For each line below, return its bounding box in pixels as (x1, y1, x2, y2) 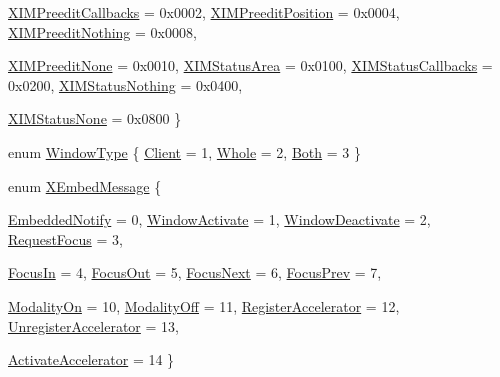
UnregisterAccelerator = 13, (8, 315, 179, 336)
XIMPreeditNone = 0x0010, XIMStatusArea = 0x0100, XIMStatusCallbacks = (8, 55, 493, 76)
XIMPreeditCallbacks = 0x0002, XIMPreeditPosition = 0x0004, (8, 2, 400, 22)
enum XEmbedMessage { (8, 175, 162, 196)
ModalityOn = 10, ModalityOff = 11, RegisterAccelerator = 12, (8, 295, 400, 316)
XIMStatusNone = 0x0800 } (8, 108, 182, 129)
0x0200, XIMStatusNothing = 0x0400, (8, 74, 243, 95)
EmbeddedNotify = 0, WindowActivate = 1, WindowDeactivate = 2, (8, 209, 431, 230)
